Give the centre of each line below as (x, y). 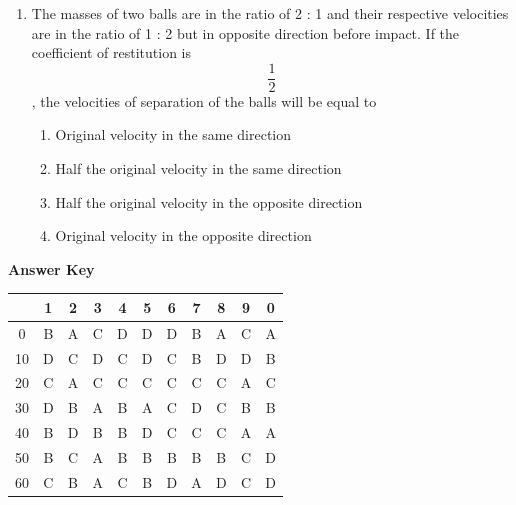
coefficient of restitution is (111, 52)
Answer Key (51, 268)
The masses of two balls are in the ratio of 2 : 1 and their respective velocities (270, 13)
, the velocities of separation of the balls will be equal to (204, 100)
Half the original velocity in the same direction (198, 168)
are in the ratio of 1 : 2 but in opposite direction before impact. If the (245, 32)
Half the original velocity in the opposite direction (209, 201)
